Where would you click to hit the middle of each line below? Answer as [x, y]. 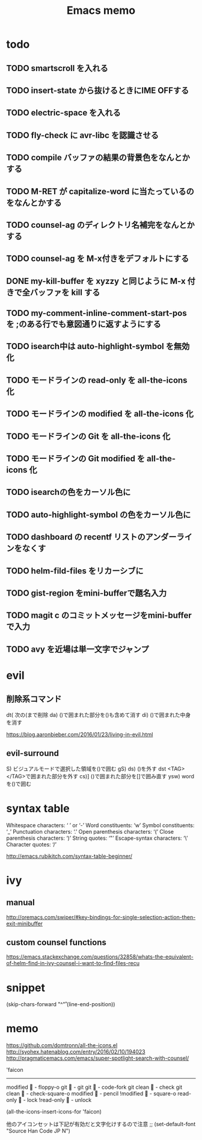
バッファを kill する [65, 292]
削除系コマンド [34, 699]
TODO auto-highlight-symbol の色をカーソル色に [99, 515]
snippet [26, 988]
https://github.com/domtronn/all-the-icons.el [62, 1045]
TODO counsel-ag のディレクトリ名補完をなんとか [100, 225]
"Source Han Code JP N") [38, 1131]
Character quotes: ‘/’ [32, 844]
